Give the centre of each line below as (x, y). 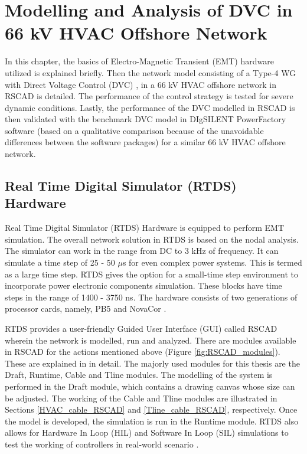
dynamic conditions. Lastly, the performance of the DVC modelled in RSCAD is (150, 107)
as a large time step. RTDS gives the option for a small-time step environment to (152, 274)
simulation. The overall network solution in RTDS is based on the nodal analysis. (152, 239)
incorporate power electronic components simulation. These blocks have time (143, 285)
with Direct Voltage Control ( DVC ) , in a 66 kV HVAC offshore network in (141, 84)
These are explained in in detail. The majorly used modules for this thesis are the (152, 363)
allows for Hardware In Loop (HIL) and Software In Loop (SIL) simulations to (147, 432)
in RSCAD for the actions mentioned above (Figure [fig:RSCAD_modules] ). (143, 352)
